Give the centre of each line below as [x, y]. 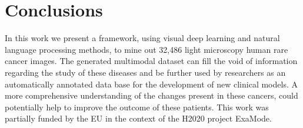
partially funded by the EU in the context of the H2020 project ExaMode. [138, 118]
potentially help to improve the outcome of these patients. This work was [137, 107]
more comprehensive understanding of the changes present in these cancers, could [151, 95]
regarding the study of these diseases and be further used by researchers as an [145, 72]
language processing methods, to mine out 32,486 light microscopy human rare [146, 49]
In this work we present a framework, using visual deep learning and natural [142, 38]
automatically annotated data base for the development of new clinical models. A [151, 84]
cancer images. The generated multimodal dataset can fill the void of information [151, 61]
